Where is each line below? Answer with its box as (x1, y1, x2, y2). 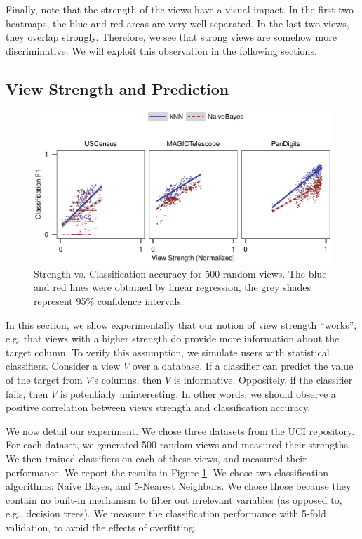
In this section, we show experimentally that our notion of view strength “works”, (6, 317, 357, 332)
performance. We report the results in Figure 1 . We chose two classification (6, 465, 329, 479)
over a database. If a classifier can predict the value (132, 358, 354, 373)
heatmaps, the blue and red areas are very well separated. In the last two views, (6, 15, 349, 30)
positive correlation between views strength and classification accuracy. (6, 400, 311, 415)
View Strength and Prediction (6, 77, 229, 99)
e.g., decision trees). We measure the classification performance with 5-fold (6, 506, 326, 521)
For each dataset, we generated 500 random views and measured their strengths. (6, 437, 351, 452)
